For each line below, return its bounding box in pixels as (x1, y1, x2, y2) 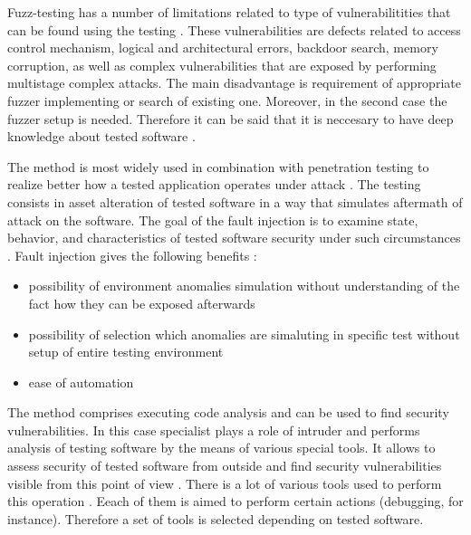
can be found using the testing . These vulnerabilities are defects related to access (7, 20, 461, 39)
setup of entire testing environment (28, 342, 224, 361)
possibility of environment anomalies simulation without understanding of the (28, 276, 460, 295)
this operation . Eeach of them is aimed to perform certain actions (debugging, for (7, 492, 464, 511)
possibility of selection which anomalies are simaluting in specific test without (28, 324, 460, 343)
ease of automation (28, 372, 134, 391)
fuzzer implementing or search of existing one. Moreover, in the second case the (7, 91, 447, 110)
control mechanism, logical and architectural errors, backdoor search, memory (7, 38, 438, 57)
